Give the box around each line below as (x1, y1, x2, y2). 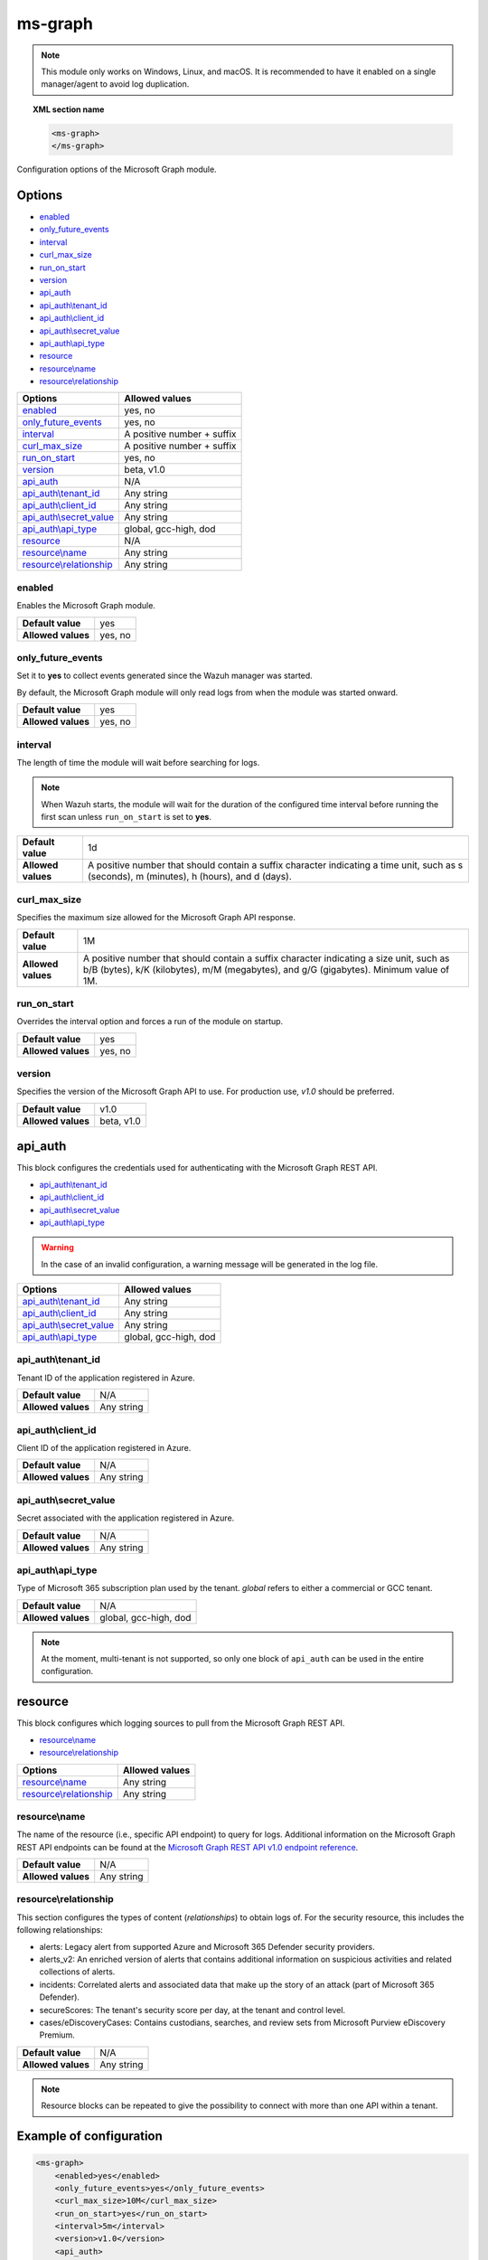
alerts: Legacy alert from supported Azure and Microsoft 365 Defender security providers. (39, 1941, 375, 1952)
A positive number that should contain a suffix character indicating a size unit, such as (82, 952, 450, 965)
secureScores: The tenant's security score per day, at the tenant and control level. (39, 2004, 346, 2015)
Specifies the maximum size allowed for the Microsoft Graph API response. (16, 912, 296, 923)
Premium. (39, 2029, 76, 2040)
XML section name (33, 104, 105, 115)
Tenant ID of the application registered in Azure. (16, 1372, 196, 1383)
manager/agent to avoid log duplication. (41, 79, 190, 89)
